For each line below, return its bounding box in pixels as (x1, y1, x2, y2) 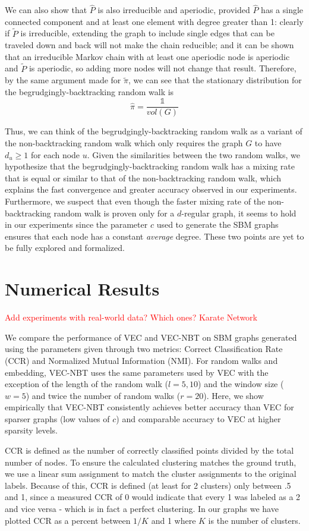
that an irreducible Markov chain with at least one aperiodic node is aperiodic (5, 50, 290, 62)
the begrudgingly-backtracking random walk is (5, 85, 174, 98)
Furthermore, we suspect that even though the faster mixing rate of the (5, 195, 266, 208)
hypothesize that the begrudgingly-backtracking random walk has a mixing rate (5, 160, 295, 172)
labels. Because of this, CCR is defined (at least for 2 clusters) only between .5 (5, 479, 291, 491)
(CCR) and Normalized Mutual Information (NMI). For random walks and (5, 354, 278, 366)
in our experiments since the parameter (5, 218, 148, 231)
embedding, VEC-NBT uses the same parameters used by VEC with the (5, 366, 269, 378)
